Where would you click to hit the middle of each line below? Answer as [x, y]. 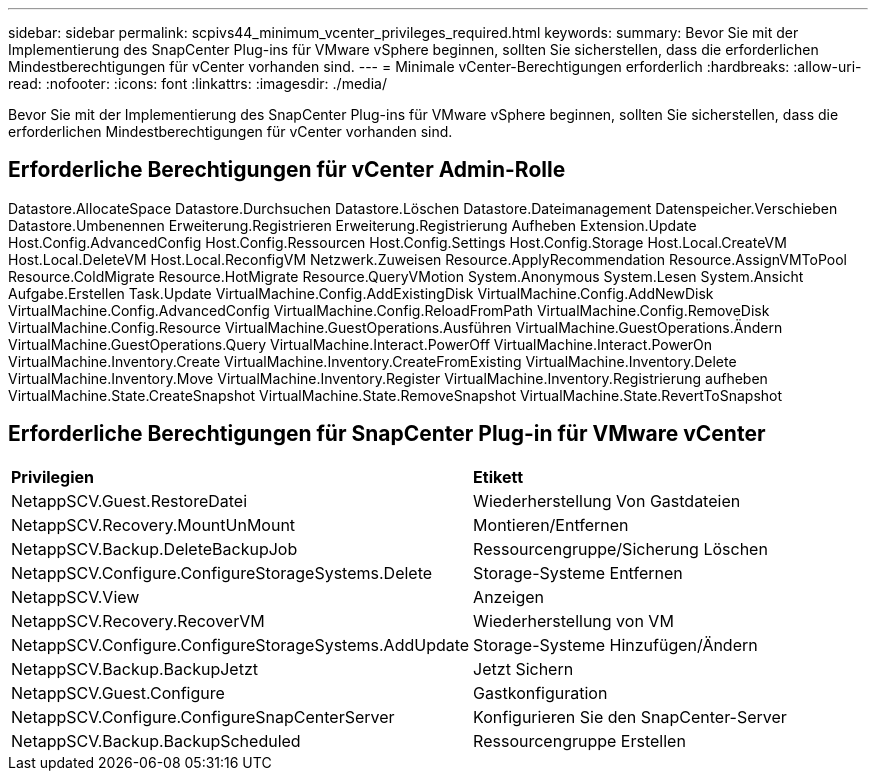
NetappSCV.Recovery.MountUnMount [153, 524]
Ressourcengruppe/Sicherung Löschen [620, 548]
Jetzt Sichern [523, 668]
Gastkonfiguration [540, 692]
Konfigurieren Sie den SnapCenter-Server [630, 716]
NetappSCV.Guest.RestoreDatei [129, 500]
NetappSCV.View [75, 596]
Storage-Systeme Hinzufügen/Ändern [615, 644]
